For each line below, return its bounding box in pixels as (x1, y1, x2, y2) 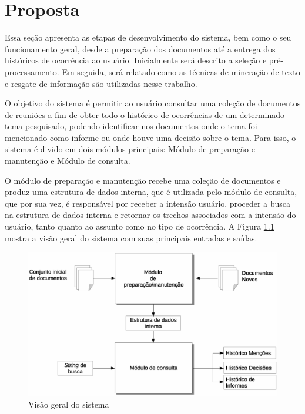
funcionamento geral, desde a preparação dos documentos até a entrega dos (5, 42, 276, 55)
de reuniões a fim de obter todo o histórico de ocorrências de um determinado (5, 108, 285, 120)
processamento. (5, 65, 59, 78)
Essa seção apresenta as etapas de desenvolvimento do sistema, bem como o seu (5, 31, 291, 43)
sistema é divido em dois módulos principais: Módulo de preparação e (5, 143, 255, 155)
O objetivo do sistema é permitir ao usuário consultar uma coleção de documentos (5, 97, 301, 109)
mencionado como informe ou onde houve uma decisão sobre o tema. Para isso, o (5, 131, 296, 143)
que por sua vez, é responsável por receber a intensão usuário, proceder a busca (5, 197, 291, 209)
